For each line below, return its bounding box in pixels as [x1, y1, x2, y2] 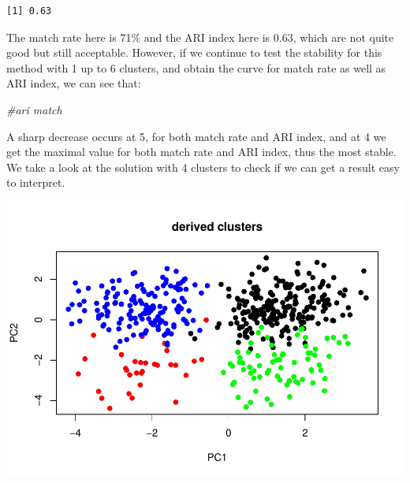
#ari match [6, 101, 62, 117]
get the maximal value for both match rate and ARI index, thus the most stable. [6, 143, 397, 160]
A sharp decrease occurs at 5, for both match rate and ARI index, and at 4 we [6, 128, 386, 144]
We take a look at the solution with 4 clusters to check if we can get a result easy [6, 158, 400, 175]
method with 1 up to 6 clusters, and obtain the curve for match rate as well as [6, 59, 386, 76]
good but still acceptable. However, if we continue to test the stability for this [6, 44, 382, 61]
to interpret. [6, 174, 65, 191]
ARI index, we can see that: [6, 75, 141, 91]
